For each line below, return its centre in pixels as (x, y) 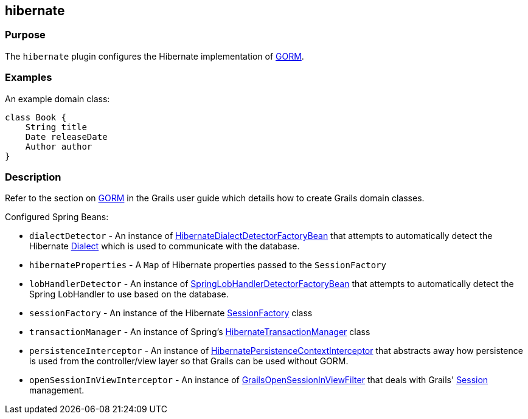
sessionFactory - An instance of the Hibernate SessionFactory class (171, 313)
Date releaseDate (66, 137)
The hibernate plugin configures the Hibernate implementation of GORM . (155, 56)
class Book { (36, 117)
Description (33, 177)
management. (57, 390)
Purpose (25, 35)
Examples (29, 78)
